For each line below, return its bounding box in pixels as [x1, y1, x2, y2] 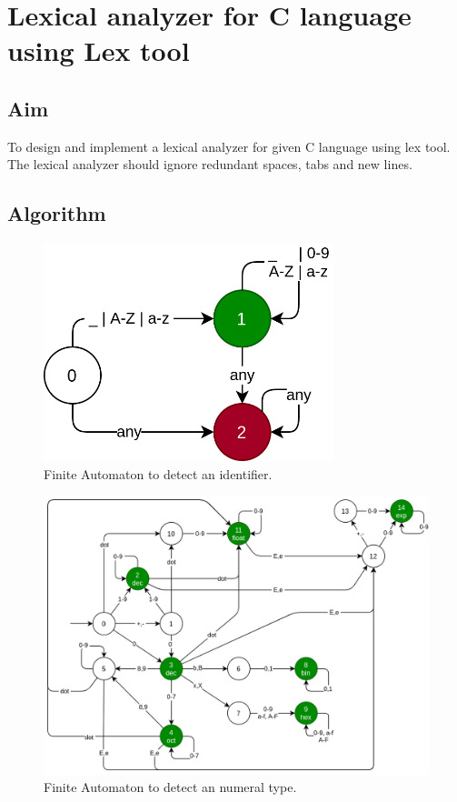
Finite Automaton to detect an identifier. [44, 464, 273, 483]
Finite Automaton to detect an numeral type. [44, 777, 297, 797]
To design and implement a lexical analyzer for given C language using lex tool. [7, 136, 451, 155]
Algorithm [7, 199, 106, 227]
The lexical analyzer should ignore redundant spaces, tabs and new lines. [7, 155, 412, 174]
